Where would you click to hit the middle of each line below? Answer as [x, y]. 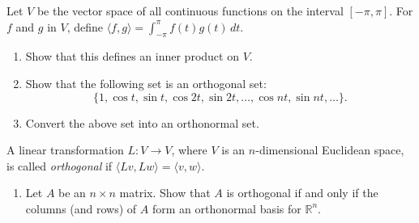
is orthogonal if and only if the [302, 193]
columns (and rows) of [81, 208]
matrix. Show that [165, 193]
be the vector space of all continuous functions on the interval [190, 11]
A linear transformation [65, 150]
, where [189, 150]
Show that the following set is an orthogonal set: [146, 83]
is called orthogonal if [60, 165]
